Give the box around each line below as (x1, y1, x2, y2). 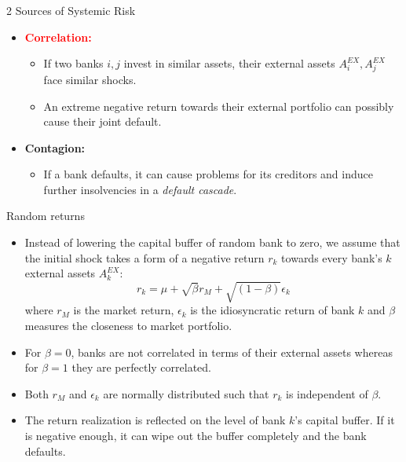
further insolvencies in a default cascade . (43, 181, 237, 197)
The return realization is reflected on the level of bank (24, 412, 286, 428)
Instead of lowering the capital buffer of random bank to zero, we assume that (24, 234, 401, 251)
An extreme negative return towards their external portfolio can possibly (43, 97, 394, 114)
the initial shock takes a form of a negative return (24, 249, 265, 266)
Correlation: (24, 28, 92, 45)
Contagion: (24, 139, 86, 156)
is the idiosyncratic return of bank (190, 302, 355, 318)
